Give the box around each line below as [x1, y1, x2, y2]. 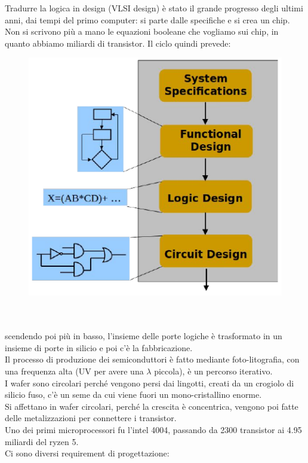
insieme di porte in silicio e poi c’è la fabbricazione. [5, 341, 193, 354]
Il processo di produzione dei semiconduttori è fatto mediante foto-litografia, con [5, 353, 300, 365]
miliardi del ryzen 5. [5, 435, 79, 447]
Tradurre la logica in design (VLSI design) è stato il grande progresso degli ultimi [5, 2, 303, 14]
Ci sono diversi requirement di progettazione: [5, 447, 170, 459]
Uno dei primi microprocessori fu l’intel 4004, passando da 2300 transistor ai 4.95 [5, 423, 302, 435]
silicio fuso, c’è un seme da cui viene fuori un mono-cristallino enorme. [5, 388, 262, 401]
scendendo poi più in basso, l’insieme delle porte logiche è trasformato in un [5, 330, 282, 342]
